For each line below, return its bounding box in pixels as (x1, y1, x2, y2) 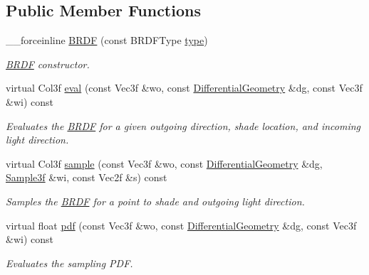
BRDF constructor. (6, 56, 90, 71)
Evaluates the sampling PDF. (6, 255, 133, 270)
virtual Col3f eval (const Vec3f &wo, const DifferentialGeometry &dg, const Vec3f (6, 80, 363, 95)
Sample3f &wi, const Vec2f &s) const (6, 170, 167, 185)
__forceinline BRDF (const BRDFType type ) (6, 33, 208, 48)
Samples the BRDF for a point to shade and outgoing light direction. (6, 193, 305, 208)
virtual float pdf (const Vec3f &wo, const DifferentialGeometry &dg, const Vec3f (6, 217, 357, 232)
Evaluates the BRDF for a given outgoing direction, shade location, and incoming (6, 118, 360, 133)
